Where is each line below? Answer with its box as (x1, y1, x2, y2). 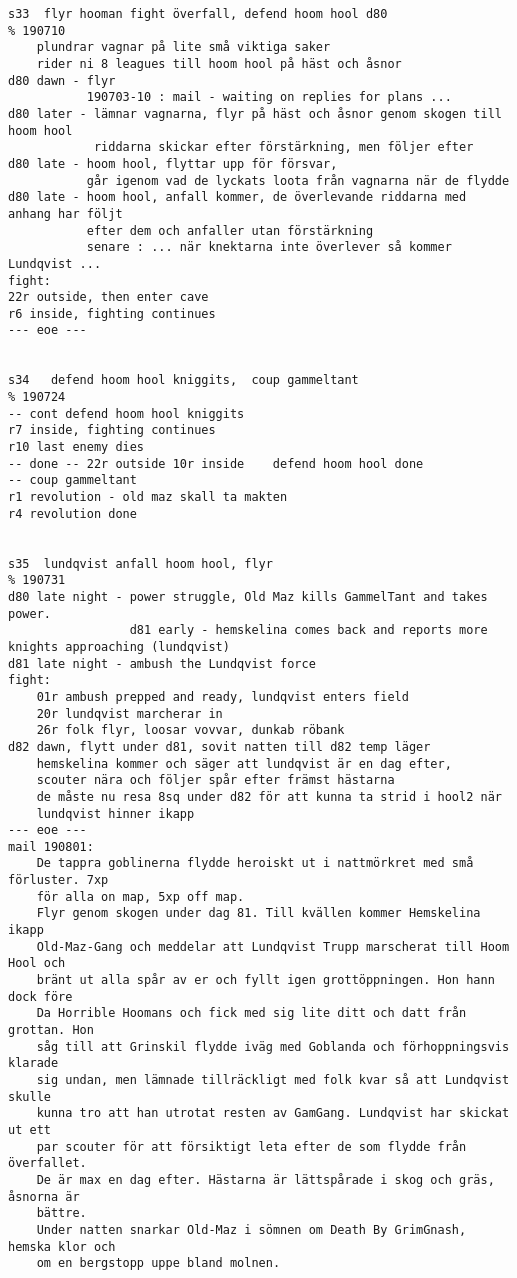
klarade (8, 1056, 59, 1071)
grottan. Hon (8, 1023, 94, 1038)
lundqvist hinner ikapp (36, 806, 195, 821)
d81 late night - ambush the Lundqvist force (8, 656, 316, 671)
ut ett (8, 1122, 51, 1137)
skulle (8, 1089, 51, 1104)
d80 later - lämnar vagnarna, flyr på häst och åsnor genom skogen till (8, 106, 502, 121)
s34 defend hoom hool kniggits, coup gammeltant (8, 373, 359, 388)
